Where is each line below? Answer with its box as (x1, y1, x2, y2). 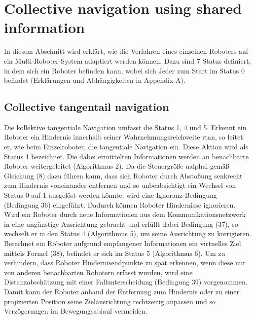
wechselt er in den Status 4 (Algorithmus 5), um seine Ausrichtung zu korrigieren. (4, 228, 252, 239)
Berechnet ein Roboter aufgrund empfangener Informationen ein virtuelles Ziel (4, 238, 241, 248)
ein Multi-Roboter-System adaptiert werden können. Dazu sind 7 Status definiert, (4, 55, 251, 66)
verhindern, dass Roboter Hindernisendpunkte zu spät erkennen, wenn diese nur (4, 257, 246, 268)
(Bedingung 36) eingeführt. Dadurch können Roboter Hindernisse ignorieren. (4, 199, 236, 210)
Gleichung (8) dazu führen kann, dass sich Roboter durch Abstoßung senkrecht (4, 170, 243, 180)
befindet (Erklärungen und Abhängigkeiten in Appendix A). (4, 75, 185, 85)
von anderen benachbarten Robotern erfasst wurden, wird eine (4, 267, 193, 277)
